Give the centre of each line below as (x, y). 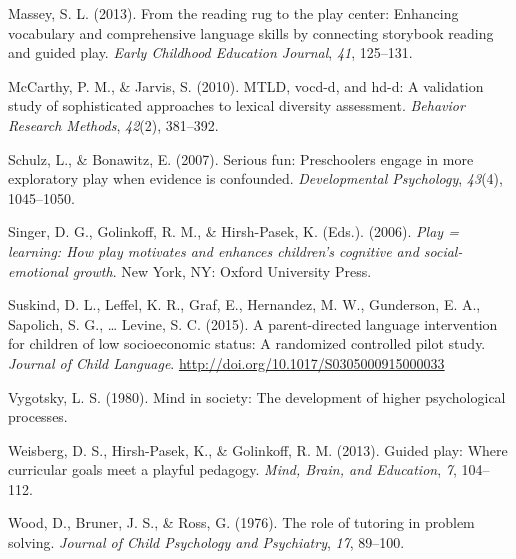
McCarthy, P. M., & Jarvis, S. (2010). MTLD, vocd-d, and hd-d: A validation (246, 85)
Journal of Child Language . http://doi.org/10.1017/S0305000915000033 (226, 362)
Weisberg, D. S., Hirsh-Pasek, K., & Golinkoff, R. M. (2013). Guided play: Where (258, 449)
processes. (38, 416)
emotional (38, 270)
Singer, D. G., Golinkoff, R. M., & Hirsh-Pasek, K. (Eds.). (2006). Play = (233, 231)
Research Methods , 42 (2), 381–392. (113, 124)
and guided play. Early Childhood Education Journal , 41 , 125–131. (210, 52)
